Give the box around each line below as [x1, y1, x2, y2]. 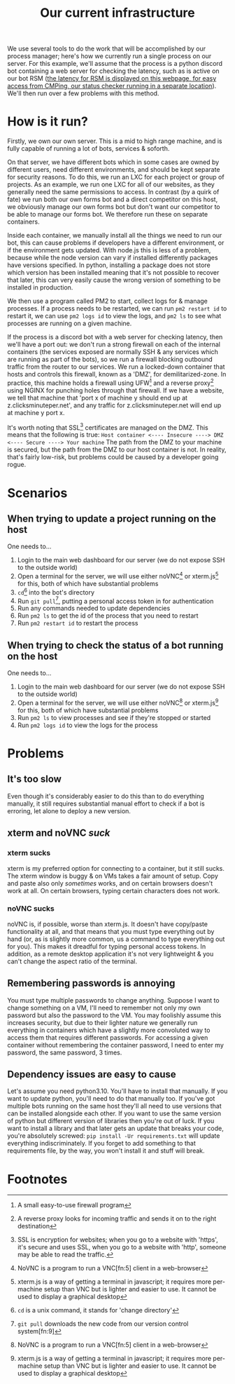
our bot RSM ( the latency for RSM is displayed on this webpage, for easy [7, 74, 217, 83]
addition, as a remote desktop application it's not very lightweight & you [7, 949, 214, 958]
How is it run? [7, 114, 89, 130]
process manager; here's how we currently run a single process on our [7, 52, 212, 60]
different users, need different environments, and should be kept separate [7, 165, 220, 174]
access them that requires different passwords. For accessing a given [7, 1033, 208, 1042]
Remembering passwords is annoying [7, 977, 176, 989]
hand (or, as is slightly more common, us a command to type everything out [7, 935, 225, 943]
